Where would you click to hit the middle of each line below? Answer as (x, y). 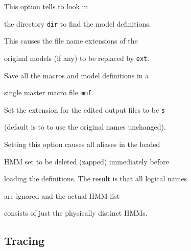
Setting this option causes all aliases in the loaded (82, 144)
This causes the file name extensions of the (71, 41)
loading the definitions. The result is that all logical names (96, 179)
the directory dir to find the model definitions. (78, 23)
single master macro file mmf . (49, 92)
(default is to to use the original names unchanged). (85, 127)
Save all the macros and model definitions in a (77, 75)
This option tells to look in (46, 6)
